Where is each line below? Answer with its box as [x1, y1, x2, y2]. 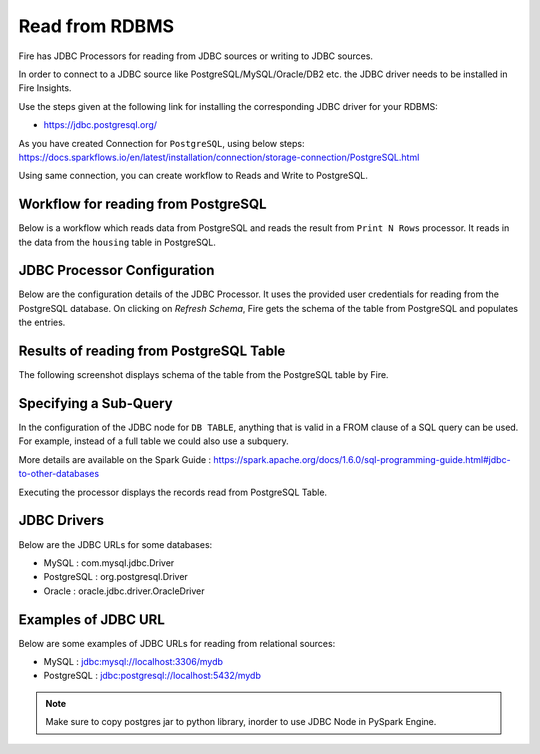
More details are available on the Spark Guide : [18, 453, 212, 465]
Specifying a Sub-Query [18, 395, 174, 412]
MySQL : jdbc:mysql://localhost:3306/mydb [43, 656, 224, 668]
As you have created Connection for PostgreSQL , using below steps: [18, 137, 305, 149]
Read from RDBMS [18, 15, 175, 37]
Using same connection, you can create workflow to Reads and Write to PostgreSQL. [18, 170, 369, 182]
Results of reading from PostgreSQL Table [18, 343, 286, 360]
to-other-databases [18, 468, 100, 480]
